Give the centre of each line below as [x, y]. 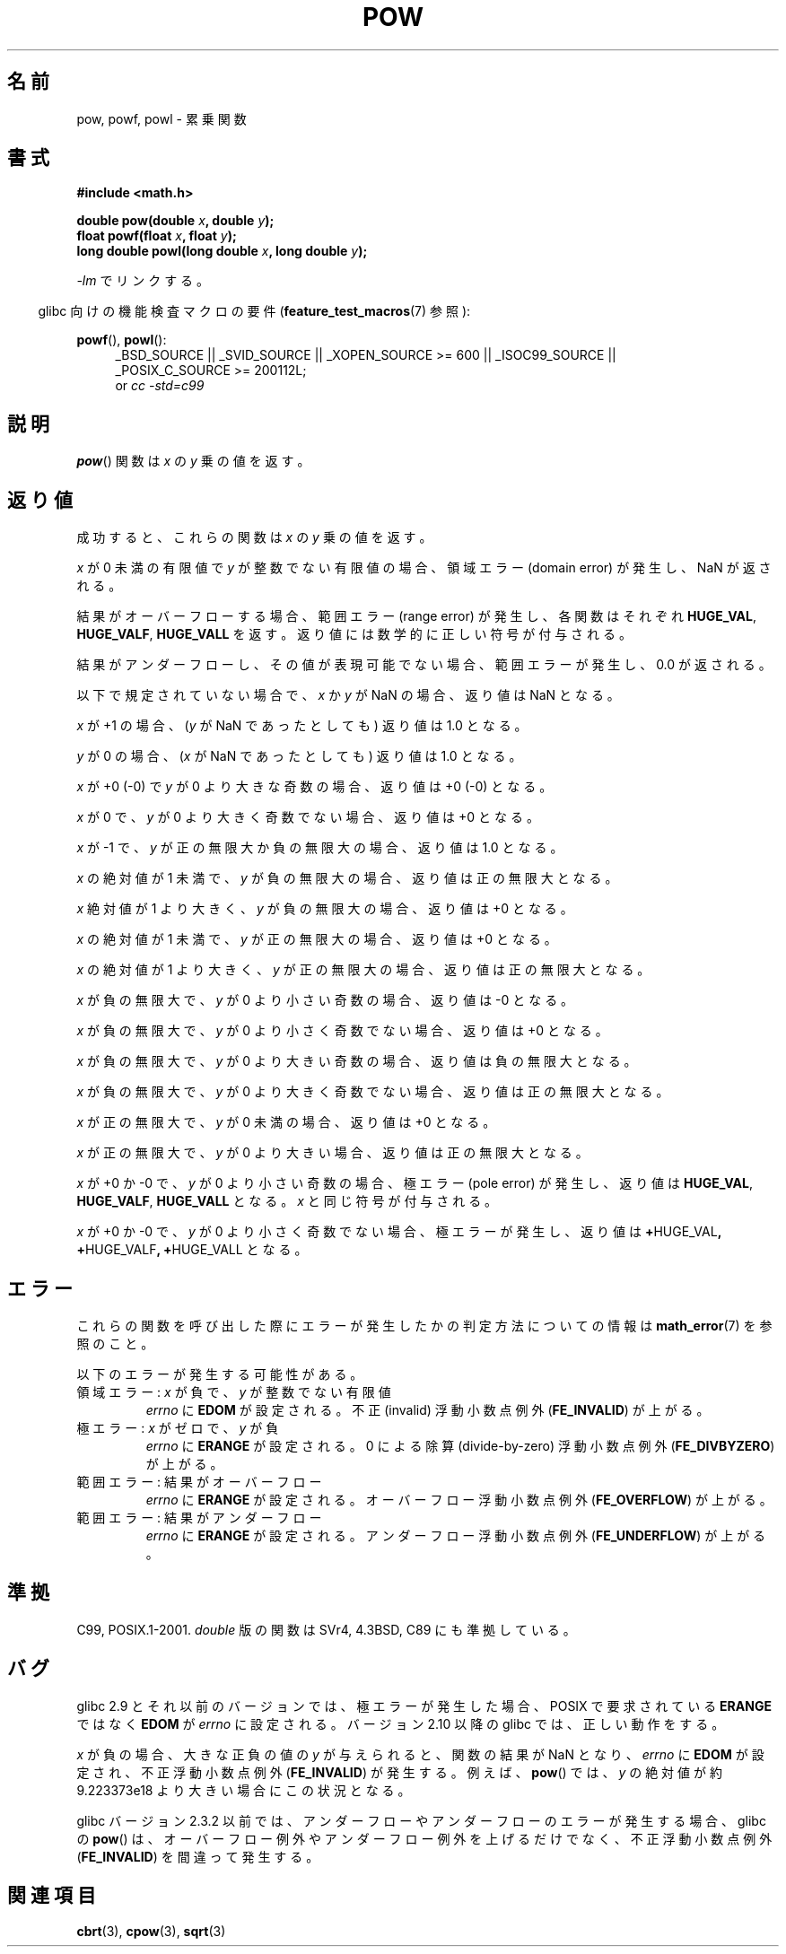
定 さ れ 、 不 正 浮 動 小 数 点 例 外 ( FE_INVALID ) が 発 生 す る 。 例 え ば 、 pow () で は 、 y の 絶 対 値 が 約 [399, 1772]
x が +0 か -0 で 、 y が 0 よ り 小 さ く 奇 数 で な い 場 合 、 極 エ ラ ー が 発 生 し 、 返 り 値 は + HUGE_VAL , [399, 1232]
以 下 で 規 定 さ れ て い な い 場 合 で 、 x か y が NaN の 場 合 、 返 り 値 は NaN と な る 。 [348, 695]
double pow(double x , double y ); [175, 221]
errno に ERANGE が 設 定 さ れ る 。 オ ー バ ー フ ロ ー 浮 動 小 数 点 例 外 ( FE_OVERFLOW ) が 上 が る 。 [459, 1499]
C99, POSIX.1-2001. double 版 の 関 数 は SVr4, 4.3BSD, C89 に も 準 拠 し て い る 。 [326, 1629]
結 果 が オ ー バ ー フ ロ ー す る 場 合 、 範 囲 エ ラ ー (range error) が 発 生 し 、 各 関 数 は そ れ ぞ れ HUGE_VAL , [416, 616]
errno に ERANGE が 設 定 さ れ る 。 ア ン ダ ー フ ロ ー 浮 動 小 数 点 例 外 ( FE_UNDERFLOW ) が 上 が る [456, 1535]
